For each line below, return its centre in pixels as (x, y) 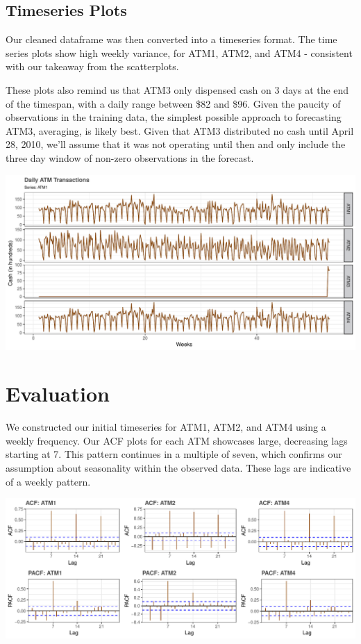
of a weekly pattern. (48, 481)
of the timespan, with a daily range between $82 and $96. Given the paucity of (173, 103)
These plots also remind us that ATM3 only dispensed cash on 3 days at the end (177, 89)
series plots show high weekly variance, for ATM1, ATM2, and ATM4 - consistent (179, 52)
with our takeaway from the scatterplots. (92, 66)
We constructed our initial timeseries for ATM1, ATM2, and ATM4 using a (166, 427)
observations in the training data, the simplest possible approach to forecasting (174, 117)
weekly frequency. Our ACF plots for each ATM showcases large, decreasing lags (177, 440)
